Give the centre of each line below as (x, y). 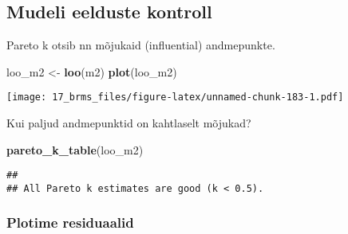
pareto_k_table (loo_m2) (75, 149)
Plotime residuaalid (70, 222)
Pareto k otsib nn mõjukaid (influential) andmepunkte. (141, 45)
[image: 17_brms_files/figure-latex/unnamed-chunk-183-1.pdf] (175, 97)
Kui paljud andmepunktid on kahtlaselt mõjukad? (129, 123)
